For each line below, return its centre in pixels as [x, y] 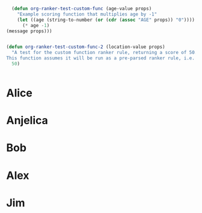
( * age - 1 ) [36, 25]
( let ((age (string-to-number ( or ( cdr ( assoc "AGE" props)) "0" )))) [106, 20]
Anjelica [27, 121]
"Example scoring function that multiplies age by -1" [87, 14]
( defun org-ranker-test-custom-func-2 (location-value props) [86, 47]
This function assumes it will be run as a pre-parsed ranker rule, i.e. [101, 58]
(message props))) [29, 31]
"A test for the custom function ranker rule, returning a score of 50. [105, 53]
